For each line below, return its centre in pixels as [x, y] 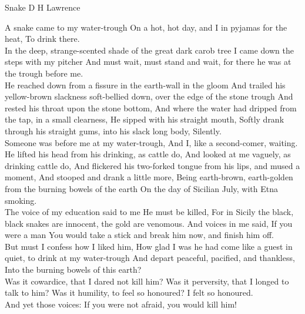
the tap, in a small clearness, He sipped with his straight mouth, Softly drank [145, 119]
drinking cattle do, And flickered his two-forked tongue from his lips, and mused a [152, 165]
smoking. [21, 200]
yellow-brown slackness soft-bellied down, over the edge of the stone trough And [149, 96]
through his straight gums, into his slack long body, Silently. [113, 130]
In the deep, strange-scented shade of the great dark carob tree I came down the [149, 50]
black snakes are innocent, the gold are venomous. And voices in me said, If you [149, 223]
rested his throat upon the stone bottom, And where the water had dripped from [151, 108]
